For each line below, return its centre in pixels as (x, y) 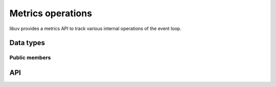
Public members (30, 57)
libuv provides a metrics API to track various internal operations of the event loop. (95, 28)
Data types (27, 43)
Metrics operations (51, 13)
